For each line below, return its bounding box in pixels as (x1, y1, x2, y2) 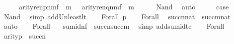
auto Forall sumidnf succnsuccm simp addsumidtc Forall (3, 21, 225, 31)
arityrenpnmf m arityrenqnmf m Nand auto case (19, 1, 229, 11)
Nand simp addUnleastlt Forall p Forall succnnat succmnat (3, 11, 231, 21)
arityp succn (3, 30, 46, 41)
